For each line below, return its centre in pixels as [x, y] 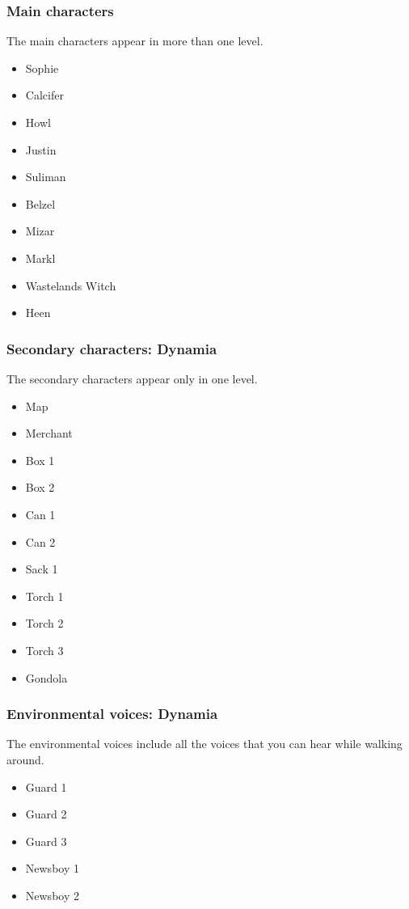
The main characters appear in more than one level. [135, 41]
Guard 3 [46, 841]
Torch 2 [44, 623]
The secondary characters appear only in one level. [132, 378]
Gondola [46, 677]
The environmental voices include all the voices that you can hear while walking [204, 744]
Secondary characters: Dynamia [112, 348]
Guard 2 [46, 814]
